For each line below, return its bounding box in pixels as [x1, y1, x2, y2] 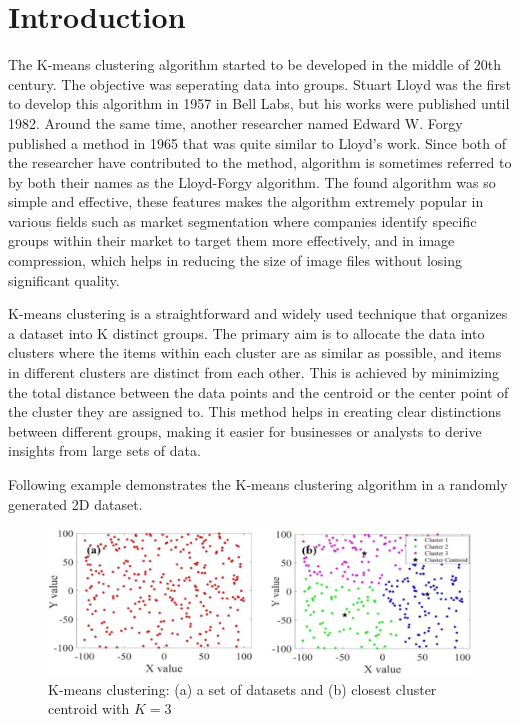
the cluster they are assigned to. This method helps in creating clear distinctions [8, 401, 502, 422]
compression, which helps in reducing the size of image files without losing [8, 250, 462, 271]
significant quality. [8, 269, 120, 290]
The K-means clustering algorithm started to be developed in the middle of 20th [8, 54, 502, 75]
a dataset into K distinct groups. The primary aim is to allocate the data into [8, 322, 485, 343]
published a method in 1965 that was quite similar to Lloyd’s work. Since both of [8, 132, 506, 153]
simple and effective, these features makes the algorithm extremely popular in [8, 191, 484, 212]
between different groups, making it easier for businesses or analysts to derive [8, 420, 482, 441]
